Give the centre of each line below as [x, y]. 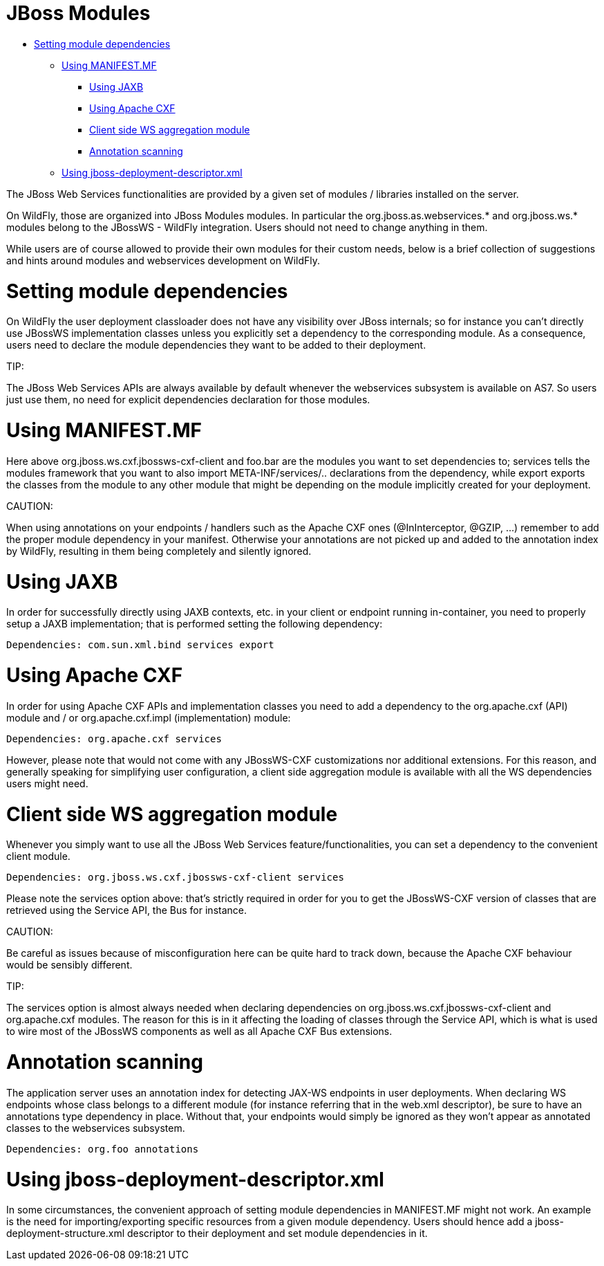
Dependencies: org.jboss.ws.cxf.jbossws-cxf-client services [175, 878]
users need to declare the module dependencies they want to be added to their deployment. [216, 345]
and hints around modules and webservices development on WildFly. [163, 260]
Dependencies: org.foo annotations [103, 1149]
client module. [38, 856]
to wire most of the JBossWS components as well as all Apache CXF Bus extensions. [199, 1031]
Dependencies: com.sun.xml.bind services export [140, 645]
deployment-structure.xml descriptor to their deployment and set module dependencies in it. [217, 1233]
